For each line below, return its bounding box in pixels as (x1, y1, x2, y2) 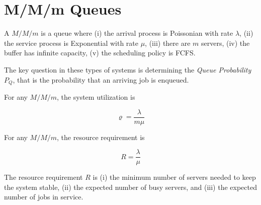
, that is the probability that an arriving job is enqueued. (13, 74, 189, 85)
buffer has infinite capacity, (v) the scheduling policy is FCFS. (4, 47, 196, 58)
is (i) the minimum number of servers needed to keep (93, 172, 256, 182)
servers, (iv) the (201, 37, 250, 48)
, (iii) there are (145, 37, 191, 48)
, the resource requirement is (57, 131, 145, 142)
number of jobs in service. (4, 191, 83, 202)
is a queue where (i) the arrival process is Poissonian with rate (41, 28, 233, 38)
